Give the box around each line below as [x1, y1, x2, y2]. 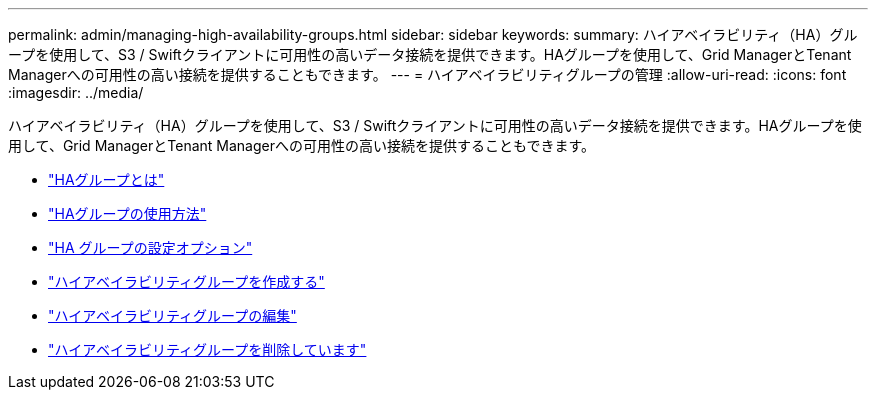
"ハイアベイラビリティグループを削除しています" [48, 341, 367, 358]
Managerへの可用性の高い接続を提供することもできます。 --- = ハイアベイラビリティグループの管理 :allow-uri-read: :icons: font [8, 66, 847, 83]
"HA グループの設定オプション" [48, 239, 253, 256]
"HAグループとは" [48, 171, 165, 188]
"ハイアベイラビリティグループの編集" [48, 307, 297, 324]
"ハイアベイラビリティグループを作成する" [48, 273, 325, 290]
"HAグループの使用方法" [48, 205, 207, 222]
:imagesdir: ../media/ [8, 84, 144, 101]
